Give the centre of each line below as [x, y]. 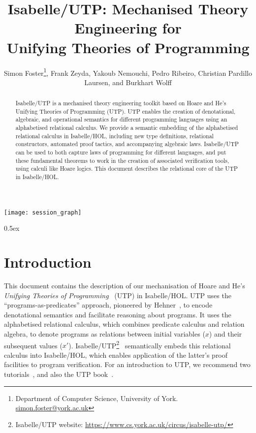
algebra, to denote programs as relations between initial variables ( [105, 334]
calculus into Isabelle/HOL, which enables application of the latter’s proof [116, 355]
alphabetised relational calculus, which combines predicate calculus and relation [124, 324]
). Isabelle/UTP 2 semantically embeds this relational [150, 344]
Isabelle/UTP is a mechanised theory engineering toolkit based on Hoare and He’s [121, 103]
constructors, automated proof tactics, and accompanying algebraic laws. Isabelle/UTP [127, 144]
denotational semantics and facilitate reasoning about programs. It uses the [118, 314]
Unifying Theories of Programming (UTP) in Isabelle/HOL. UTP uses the [118, 295]
